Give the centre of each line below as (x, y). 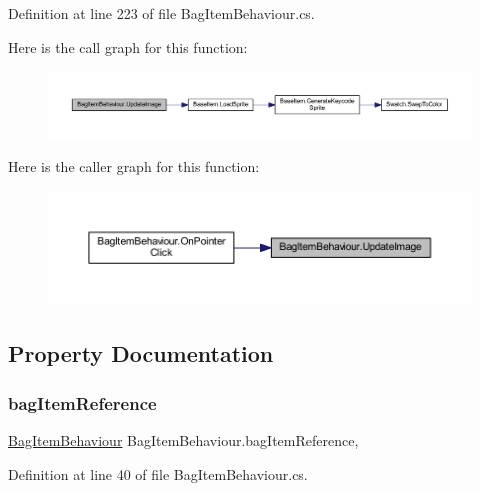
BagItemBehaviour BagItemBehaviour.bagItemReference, (183, 439)
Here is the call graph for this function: (128, 46)
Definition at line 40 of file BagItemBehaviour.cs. (158, 473)
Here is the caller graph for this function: (134, 166)
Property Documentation (141, 353)
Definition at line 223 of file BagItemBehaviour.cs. (161, 13)
